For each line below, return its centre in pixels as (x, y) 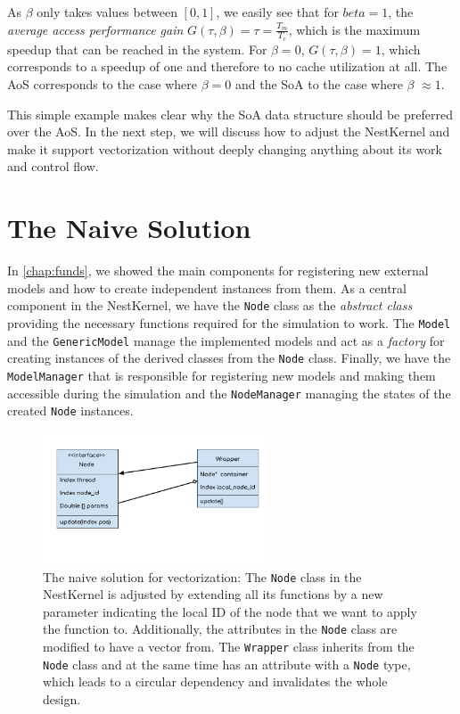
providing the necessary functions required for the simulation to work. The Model (229, 322)
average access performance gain (95, 29)
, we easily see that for (277, 12)
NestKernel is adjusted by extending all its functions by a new (213, 594)
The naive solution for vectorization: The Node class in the (202, 576)
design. (62, 699)
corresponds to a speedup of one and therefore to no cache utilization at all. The (227, 66)
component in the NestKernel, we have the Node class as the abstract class (210, 305)
